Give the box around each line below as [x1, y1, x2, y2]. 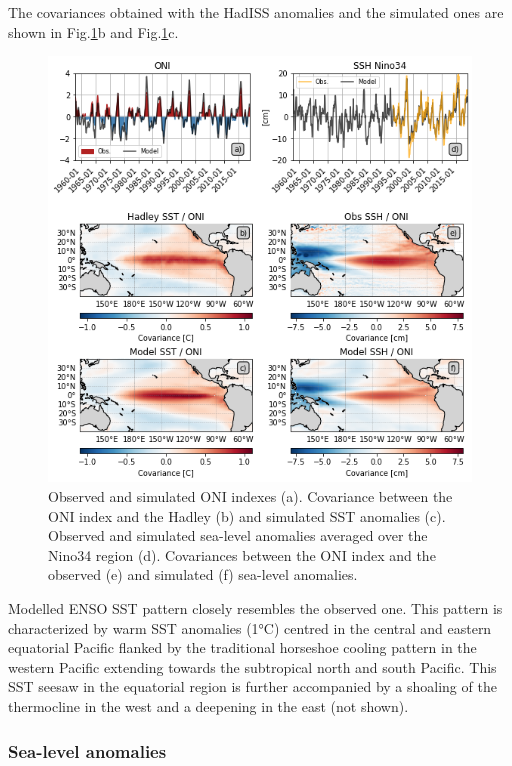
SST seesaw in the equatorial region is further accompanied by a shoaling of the [8, 676, 497, 697]
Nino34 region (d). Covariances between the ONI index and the [48, 544, 436, 565]
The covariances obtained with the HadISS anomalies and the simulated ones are [8, 2, 504, 22]
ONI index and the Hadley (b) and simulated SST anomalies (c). [48, 505, 446, 526]
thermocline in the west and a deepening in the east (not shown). [8, 695, 409, 716]
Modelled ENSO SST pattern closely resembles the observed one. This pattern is [8, 598, 503, 619]
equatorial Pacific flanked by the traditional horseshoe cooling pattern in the [8, 637, 477, 658]
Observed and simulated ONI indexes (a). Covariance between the [48, 486, 453, 507]
